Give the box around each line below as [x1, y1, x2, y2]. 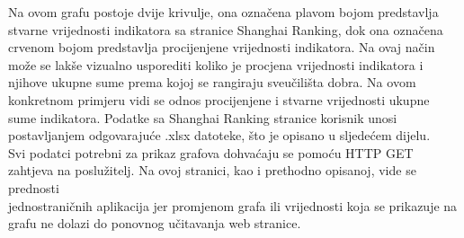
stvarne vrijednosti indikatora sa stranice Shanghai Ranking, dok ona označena [8, 20, 443, 39]
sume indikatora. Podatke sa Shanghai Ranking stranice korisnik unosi [8, 108, 397, 127]
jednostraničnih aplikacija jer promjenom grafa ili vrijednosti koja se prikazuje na [8, 196, 458, 215]
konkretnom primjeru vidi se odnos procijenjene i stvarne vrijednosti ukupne [8, 90, 430, 109]
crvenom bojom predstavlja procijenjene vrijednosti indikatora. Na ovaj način [8, 38, 435, 57]
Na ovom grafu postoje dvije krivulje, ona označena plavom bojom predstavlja [8, 3, 439, 21]
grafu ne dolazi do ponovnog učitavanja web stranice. [8, 214, 301, 233]
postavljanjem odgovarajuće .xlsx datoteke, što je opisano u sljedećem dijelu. [8, 126, 431, 145]
